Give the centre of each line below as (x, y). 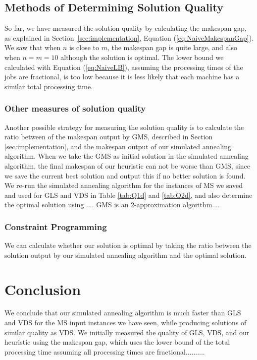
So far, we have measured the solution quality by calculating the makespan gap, (126, 28)
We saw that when (33, 47)
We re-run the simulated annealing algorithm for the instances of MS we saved (124, 185)
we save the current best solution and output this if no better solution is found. (125, 175)
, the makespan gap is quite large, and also (172, 47)
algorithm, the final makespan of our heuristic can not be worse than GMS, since (128, 165)
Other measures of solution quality (75, 108)
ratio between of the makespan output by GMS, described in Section (109, 137)
